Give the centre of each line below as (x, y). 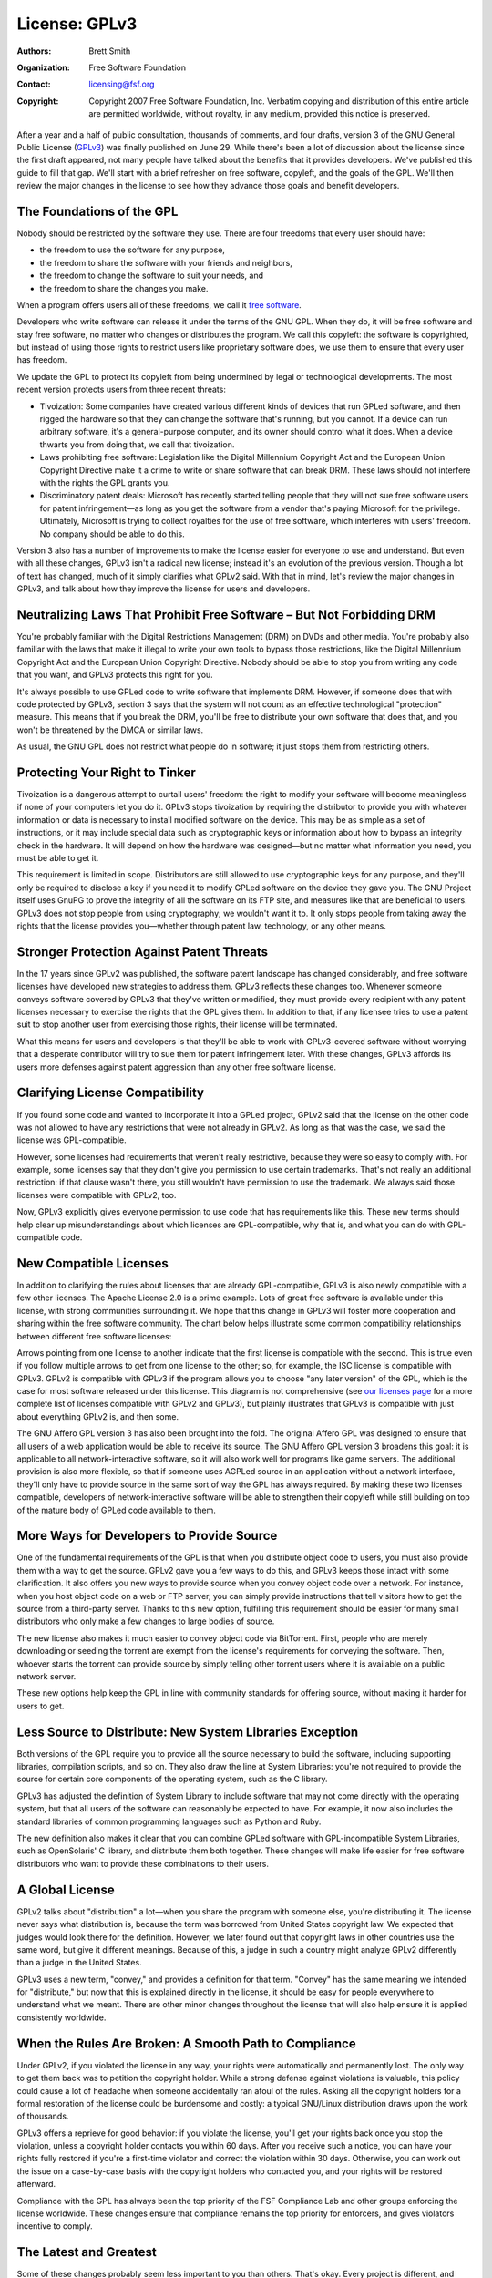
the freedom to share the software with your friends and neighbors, (166, 262)
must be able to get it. (58, 858)
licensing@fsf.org (122, 84)
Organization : (43, 67)
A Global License (66, 1889)
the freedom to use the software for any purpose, (132, 250)
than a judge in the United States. (79, 1963)
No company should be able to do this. (113, 534)
